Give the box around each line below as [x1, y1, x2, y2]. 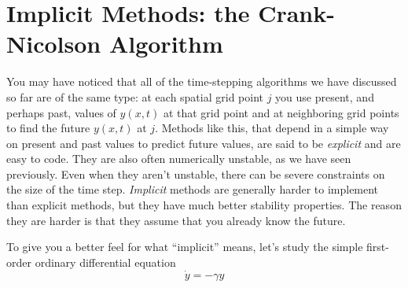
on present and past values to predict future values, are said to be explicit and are [6, 135, 401, 151]
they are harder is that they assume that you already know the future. [6, 212, 346, 228]
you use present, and [275, 88, 374, 105]
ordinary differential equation [35, 253, 176, 270]
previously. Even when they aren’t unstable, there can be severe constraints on [6, 165, 385, 182]
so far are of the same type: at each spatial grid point [6, 88, 263, 105]
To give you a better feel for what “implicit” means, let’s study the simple [6, 238, 363, 255]
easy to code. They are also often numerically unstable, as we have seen [6, 150, 351, 167]
